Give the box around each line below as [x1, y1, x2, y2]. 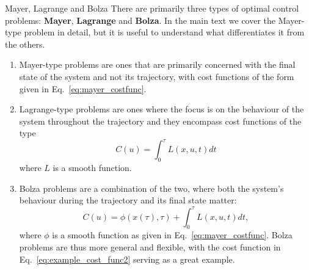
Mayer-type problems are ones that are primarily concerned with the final [19, 58, 296, 71]
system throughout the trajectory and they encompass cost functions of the [19, 114, 302, 127]
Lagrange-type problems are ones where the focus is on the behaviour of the [19, 103, 304, 115]
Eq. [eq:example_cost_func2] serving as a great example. [19, 252, 235, 265]
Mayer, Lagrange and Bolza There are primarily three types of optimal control [5, 2, 299, 14]
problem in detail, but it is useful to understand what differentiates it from [24, 26, 305, 38]
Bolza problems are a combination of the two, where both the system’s [19, 181, 284, 194]
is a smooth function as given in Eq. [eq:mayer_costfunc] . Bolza [52, 228, 293, 241]
